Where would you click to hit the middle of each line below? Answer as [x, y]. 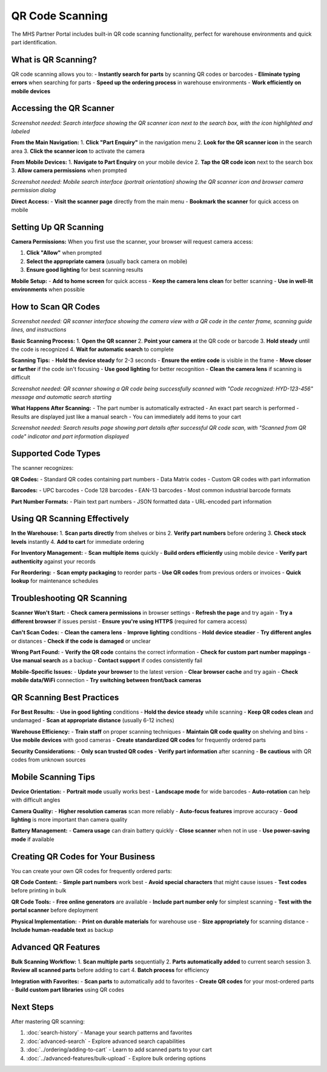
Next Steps [32, 1007]
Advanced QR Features [56, 947]
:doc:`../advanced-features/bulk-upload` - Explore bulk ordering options [116, 1058]
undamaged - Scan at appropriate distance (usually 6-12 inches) [93, 720]
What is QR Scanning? [54, 60]
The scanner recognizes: [42, 468]
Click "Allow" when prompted [64, 253]
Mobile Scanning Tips [53, 777]
